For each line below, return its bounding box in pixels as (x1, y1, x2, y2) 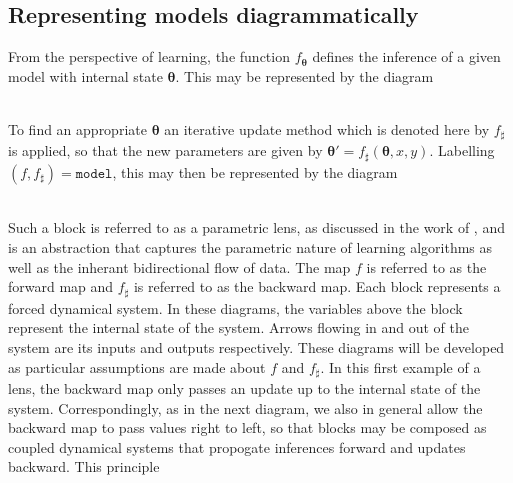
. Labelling (429, 140, 495, 161)
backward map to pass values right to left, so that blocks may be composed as (8, 417, 487, 438)
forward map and (8, 276, 114, 297)
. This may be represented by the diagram (175, 65, 434, 86)
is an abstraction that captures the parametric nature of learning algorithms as (8, 237, 493, 258)
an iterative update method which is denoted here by (164, 118, 490, 139)
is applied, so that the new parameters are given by (8, 140, 323, 161)
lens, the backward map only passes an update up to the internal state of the (8, 377, 481, 398)
